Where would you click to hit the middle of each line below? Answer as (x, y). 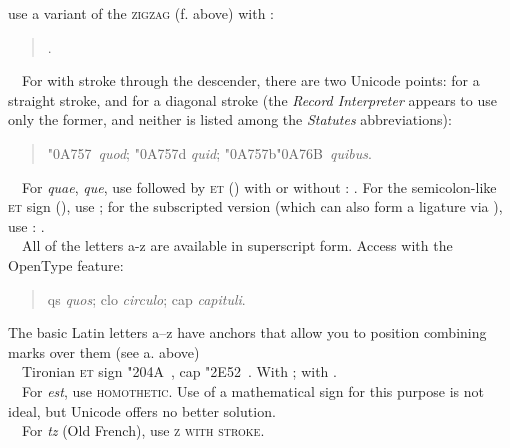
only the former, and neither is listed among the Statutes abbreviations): (230, 119)
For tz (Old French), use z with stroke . (143, 430)
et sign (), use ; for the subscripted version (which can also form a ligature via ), (255, 206)
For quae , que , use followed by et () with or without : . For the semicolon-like (259, 186)
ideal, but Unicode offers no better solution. (142, 410)
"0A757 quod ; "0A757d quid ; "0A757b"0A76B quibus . (209, 152)
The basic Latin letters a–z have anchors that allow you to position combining (247, 332)
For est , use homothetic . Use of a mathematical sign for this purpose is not (252, 390)
